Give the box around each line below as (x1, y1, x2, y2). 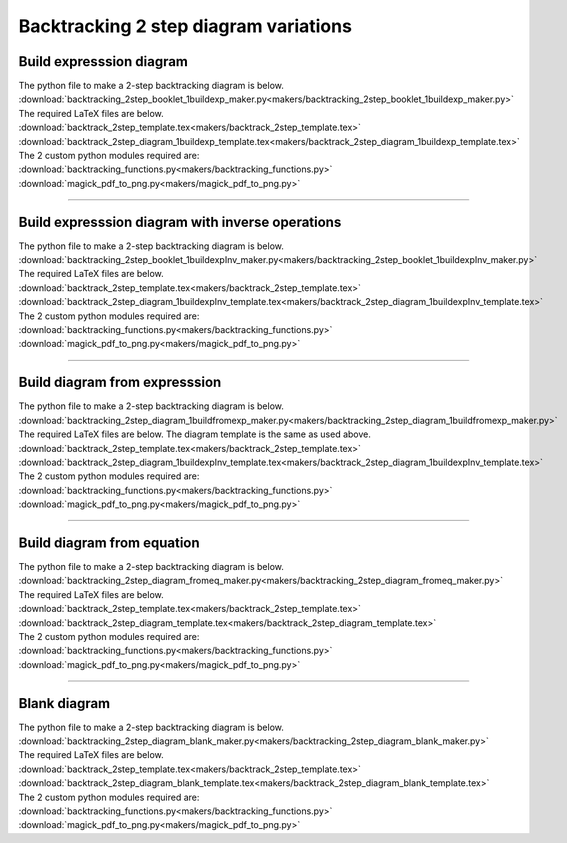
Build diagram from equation (18, 534, 200, 551)
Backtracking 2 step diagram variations (18, 15, 352, 37)
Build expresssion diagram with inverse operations (18, 213, 342, 230)
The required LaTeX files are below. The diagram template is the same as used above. (18, 428, 372, 440)
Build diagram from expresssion (18, 374, 222, 391)
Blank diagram (18, 695, 111, 712)
